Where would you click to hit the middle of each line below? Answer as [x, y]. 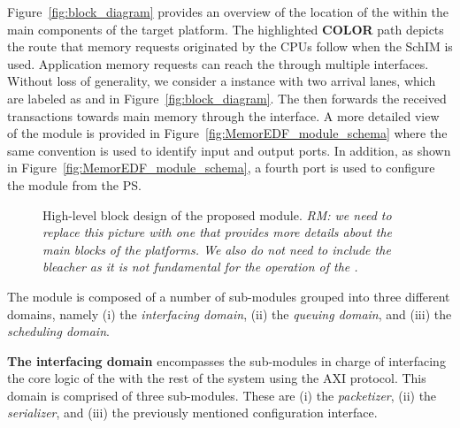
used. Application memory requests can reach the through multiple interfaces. [218, 63]
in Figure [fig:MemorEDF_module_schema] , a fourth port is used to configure [221, 168]
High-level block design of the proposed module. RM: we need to [217, 214]
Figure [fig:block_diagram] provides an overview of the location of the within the [228, 11]
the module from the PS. [74, 184]
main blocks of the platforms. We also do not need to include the [217, 249]
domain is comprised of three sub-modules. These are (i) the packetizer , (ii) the [222, 395]
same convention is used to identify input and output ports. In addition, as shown [229, 150]
